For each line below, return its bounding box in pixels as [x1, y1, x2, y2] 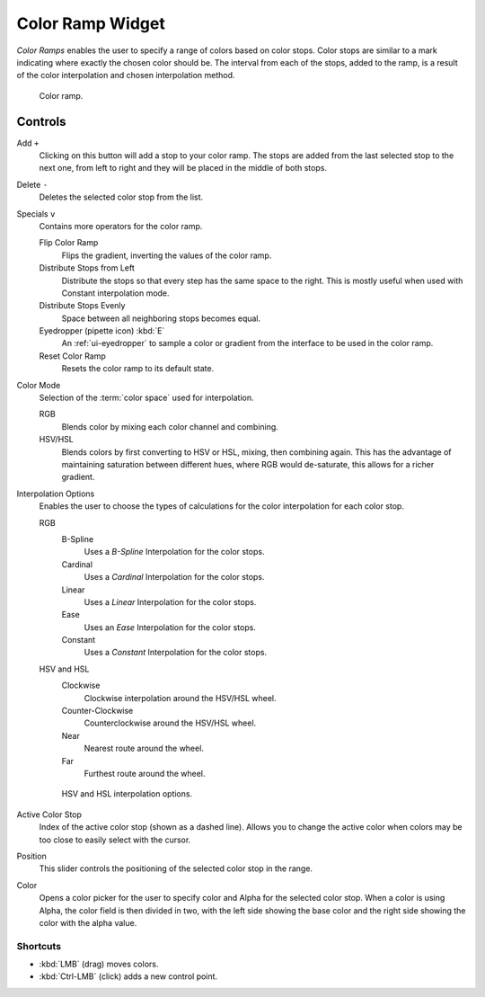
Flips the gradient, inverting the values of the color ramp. [61, 250, 272, 261]
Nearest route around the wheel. [84, 743, 204, 754]
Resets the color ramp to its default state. [61, 363, 215, 374]
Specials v [16, 208, 56, 219]
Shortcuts [16, 939, 62, 952]
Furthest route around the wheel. [84, 768, 206, 779]
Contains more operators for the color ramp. [39, 220, 203, 231]
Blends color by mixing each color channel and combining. [61, 421, 278, 432]
